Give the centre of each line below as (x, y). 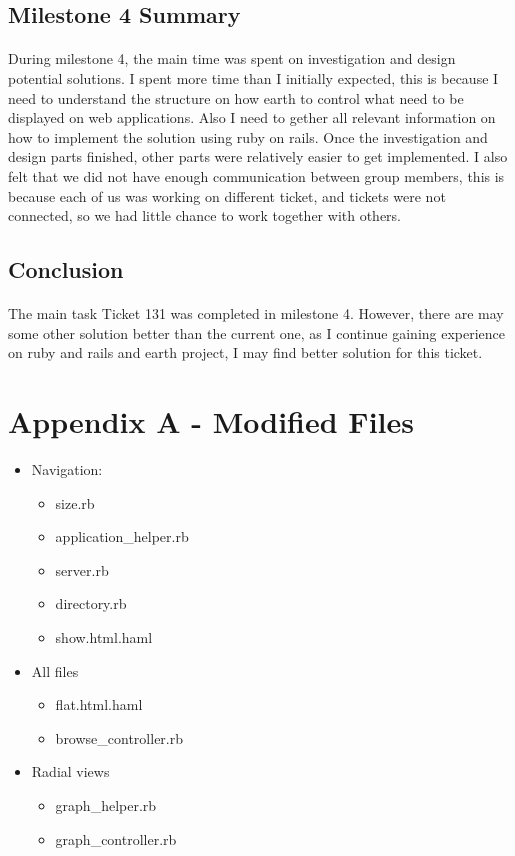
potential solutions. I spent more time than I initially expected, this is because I (253, 77)
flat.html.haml (99, 704)
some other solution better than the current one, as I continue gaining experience (257, 332)
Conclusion (66, 269)
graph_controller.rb (116, 838)
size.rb (75, 502)
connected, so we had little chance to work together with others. (205, 215)
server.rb (82, 569)
